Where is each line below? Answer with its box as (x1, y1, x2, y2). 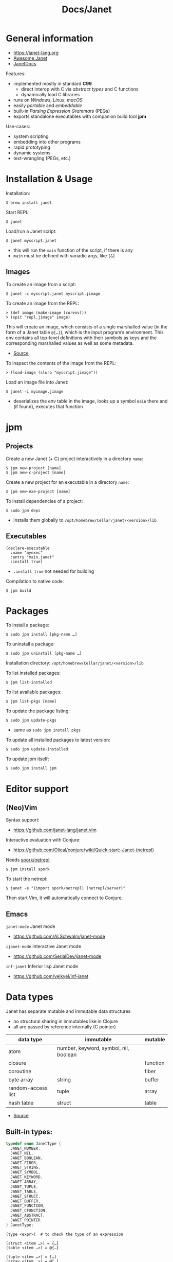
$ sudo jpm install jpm (6, 766, 57, 771)
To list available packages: (6, 689, 62, 695)
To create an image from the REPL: (6, 300, 80, 306)
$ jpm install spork (6, 867, 50, 872)
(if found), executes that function (13, 403, 83, 410)
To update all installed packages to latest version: (6, 737, 110, 743)
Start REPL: (6, 209, 30, 215)
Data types (6, 991, 53, 1003)
